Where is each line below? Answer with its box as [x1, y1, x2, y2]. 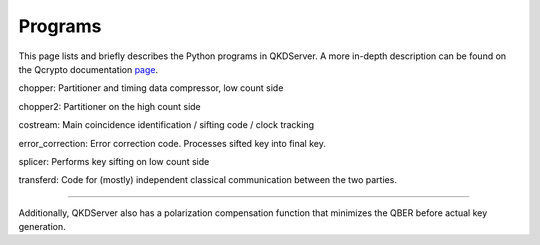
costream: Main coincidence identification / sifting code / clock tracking [18, 119, 315, 131]
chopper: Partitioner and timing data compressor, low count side [18, 82, 284, 94]
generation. [18, 221, 66, 233]
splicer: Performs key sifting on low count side [18, 155, 210, 167]
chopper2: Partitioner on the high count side [18, 100, 202, 112]
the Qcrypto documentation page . [18, 63, 159, 75]
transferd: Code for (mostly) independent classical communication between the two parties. [18, 174, 397, 186]
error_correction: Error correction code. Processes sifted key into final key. [18, 137, 327, 149]
